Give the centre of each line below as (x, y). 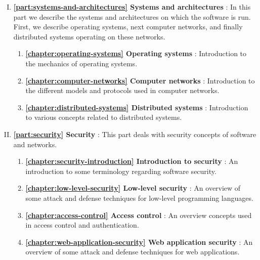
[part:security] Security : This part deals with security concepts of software (135, 134)
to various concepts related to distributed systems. (104, 117)
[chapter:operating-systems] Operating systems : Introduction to (136, 53)
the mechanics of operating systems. (81, 63)
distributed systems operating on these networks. (89, 36)
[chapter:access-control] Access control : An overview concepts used (139, 215)
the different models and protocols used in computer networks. (122, 90)
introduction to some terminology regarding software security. (121, 171)
